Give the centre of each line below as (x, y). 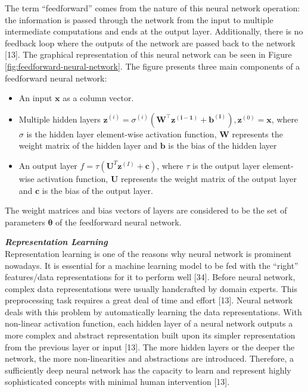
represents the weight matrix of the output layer (209, 178)
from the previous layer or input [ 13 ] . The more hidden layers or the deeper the (150, 346)
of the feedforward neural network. (119, 222)
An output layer (48, 165)
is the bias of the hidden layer (223, 145)
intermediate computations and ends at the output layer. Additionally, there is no (154, 31)
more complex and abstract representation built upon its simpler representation (150, 335)
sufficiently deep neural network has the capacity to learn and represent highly (148, 370)
